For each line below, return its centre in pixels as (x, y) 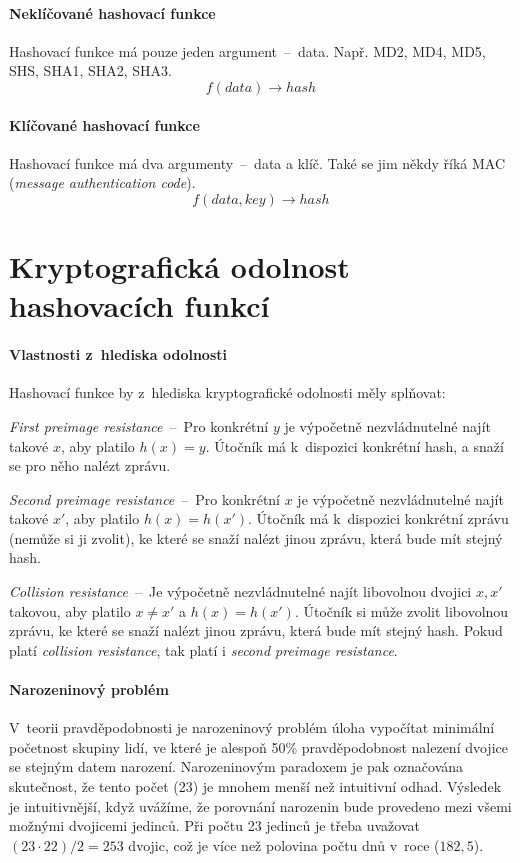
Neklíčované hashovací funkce (112, 12)
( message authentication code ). (102, 182)
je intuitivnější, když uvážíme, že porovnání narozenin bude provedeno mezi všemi (260, 805)
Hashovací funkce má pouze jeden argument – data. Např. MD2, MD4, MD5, (247, 50)
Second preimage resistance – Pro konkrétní (144, 498)
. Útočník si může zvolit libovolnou (401, 610)
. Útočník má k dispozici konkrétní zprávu (378, 518)
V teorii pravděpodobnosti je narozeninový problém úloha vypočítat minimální (252, 727)
